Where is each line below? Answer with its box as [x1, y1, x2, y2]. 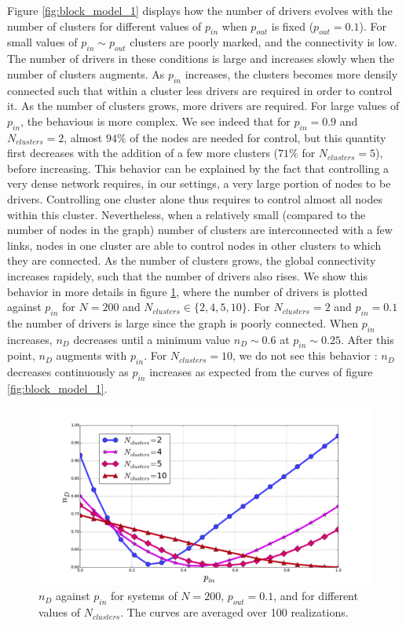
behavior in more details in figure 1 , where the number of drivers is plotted [7, 283, 368, 299]
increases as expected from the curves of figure [149, 364, 373, 380]
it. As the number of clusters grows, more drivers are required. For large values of [7, 97, 400, 114]
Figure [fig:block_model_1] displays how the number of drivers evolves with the [7, 2, 393, 18]
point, [7, 347, 35, 364]
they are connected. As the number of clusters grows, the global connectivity [7, 252, 376, 269]
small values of [7, 34, 78, 50]
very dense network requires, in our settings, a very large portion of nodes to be [7, 175, 391, 192]
